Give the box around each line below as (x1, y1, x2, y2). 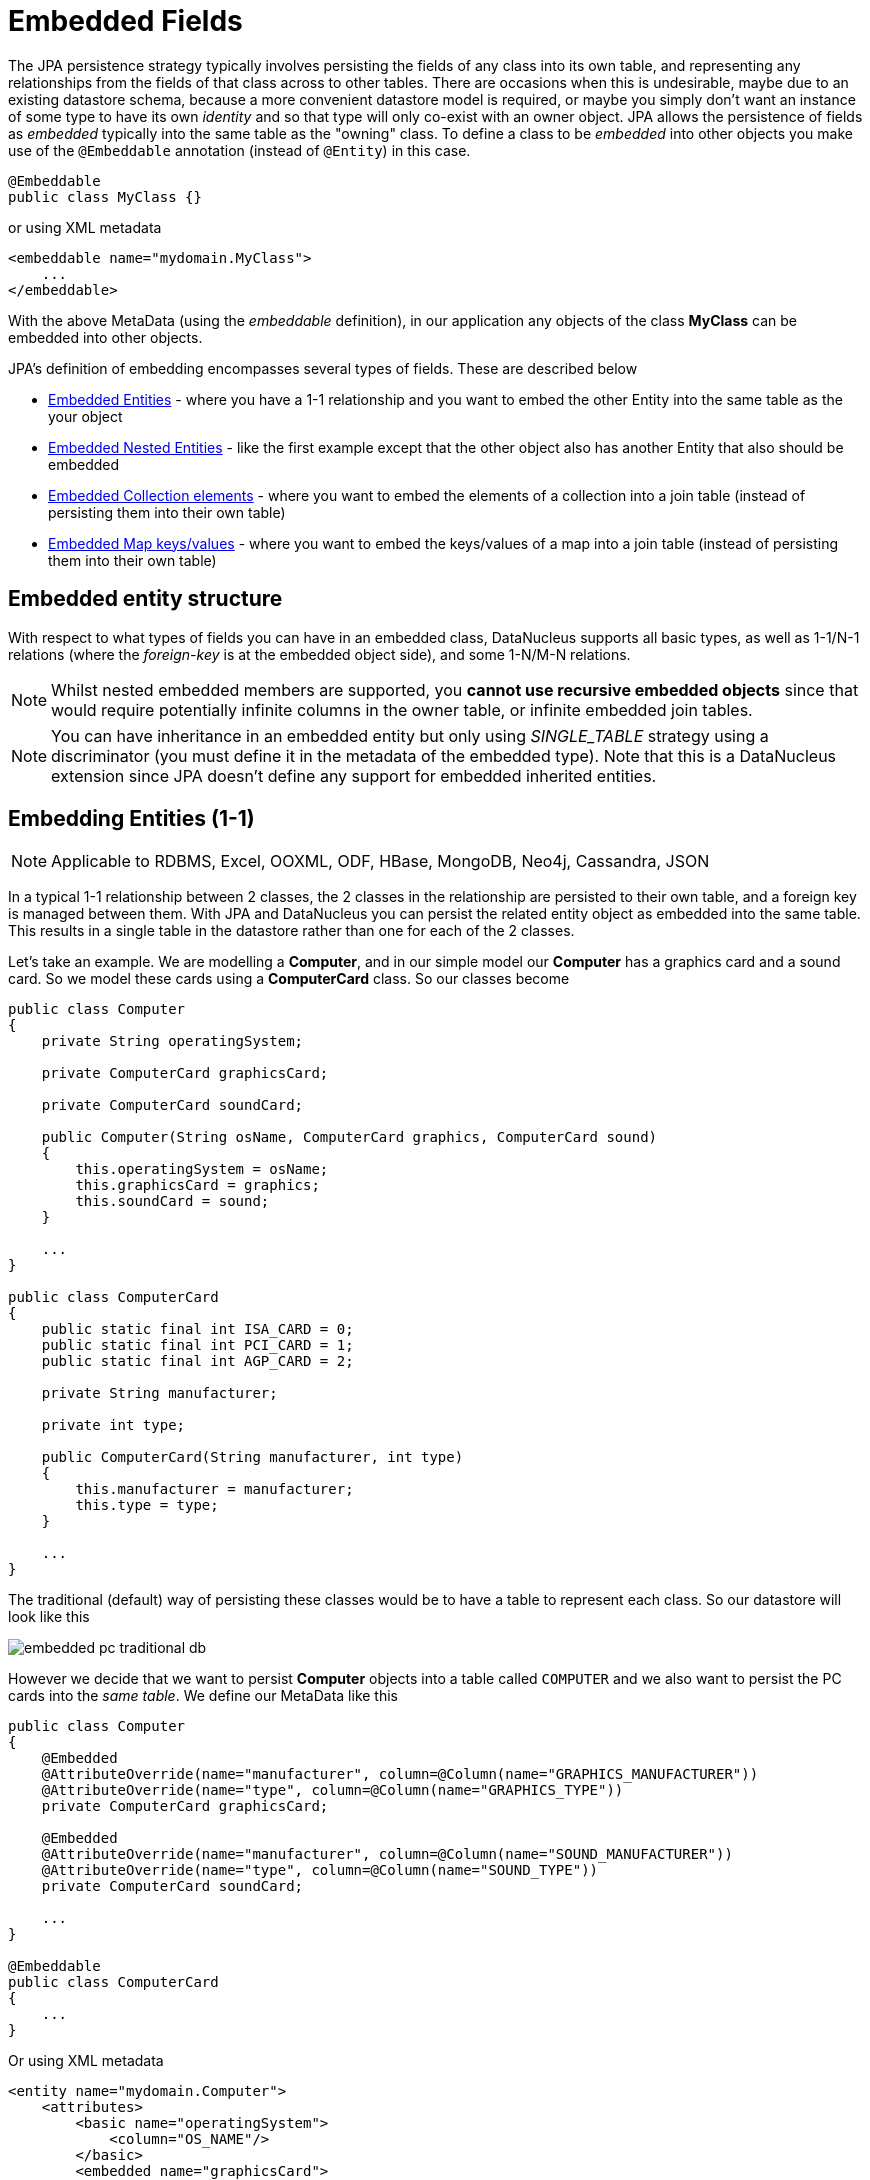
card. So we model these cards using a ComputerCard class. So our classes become (8, 970, 570, 988)
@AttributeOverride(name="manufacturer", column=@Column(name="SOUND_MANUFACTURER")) (41, 1846, 733, 1863)
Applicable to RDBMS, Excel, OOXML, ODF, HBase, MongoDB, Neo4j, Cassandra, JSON (51, 851, 710, 872)
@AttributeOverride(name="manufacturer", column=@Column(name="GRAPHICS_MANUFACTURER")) (41, 1766, 759, 1783)
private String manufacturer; (41, 1385, 278, 1402)
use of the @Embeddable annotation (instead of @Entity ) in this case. (8, 141, 471, 159)
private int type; (41, 1417, 186, 1434)
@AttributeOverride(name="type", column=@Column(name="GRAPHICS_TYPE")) (41, 1782, 624, 1799)
